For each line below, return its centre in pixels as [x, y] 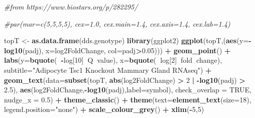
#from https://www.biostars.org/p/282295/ [71, 7]
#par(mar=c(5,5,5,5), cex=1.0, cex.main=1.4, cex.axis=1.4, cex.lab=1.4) [117, 23]
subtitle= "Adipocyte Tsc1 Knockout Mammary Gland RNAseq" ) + [108, 70]
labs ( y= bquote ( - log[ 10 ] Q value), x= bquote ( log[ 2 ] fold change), [113, 60]
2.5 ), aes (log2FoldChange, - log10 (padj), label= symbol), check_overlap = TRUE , [128, 90]
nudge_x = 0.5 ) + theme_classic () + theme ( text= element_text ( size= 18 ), [128, 99]
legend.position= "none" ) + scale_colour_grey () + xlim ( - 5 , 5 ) [104, 109]
